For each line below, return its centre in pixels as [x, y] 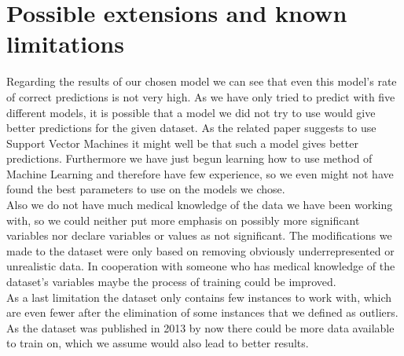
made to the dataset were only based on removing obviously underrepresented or [200, 250]
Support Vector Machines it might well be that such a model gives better [182, 143]
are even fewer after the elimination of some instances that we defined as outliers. [202, 312]
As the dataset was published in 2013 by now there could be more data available [200, 327]
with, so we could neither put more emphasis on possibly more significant [183, 220]
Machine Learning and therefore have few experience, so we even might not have [200, 173]
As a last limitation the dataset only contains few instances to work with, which [199, 297]
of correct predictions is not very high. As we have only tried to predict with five [201, 96]
